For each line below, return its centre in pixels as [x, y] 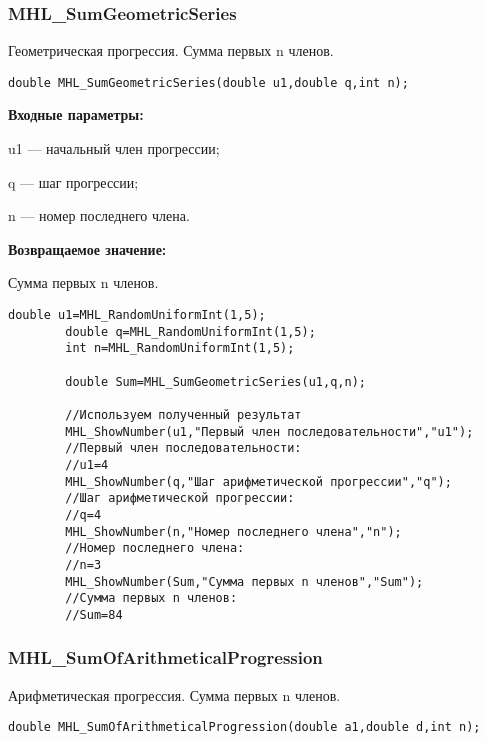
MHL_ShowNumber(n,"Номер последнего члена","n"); [233, 531]
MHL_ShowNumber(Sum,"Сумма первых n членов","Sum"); [244, 581]
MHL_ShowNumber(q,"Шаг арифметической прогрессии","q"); [258, 481]
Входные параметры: [76, 114]
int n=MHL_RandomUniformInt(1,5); [180, 348]
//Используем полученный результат [183, 414]
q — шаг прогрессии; [73, 181]
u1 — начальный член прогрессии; [114, 148]
